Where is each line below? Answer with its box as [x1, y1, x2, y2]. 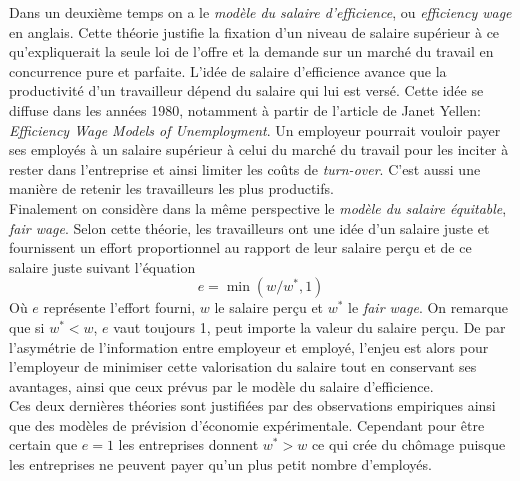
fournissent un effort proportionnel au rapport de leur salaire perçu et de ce [9, 237, 472, 258]
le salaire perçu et [214, 297, 324, 318]
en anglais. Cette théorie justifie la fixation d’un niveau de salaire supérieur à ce [9, 21, 500, 42]
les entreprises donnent [118, 434, 259, 455]
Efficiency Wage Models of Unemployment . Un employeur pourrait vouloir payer [9, 119, 501, 140]
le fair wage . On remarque [348, 297, 509, 318]
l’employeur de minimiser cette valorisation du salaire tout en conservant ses [9, 356, 477, 377]
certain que [9, 434, 78, 455]
